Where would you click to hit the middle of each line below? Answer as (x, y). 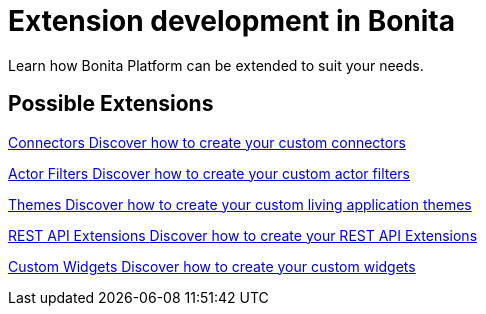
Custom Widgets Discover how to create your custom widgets (212, 266)
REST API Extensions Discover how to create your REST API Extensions (243, 235)
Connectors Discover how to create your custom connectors (207, 142)
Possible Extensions (111, 104)
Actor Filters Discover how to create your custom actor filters (209, 173)
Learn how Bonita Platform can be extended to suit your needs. (216, 65)
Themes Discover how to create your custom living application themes (240, 204)
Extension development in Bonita (232, 21)
